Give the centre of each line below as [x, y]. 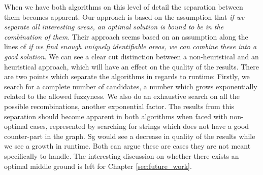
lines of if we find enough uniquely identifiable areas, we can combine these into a [130, 46]
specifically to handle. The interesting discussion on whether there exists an [122, 155]
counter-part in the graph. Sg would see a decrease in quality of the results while [130, 136]
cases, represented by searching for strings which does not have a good [140, 126]
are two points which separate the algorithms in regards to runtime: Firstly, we [127, 76]
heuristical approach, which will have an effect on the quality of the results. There [132, 66]
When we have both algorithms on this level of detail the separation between [124, 7]
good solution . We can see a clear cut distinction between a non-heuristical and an [131, 56]
